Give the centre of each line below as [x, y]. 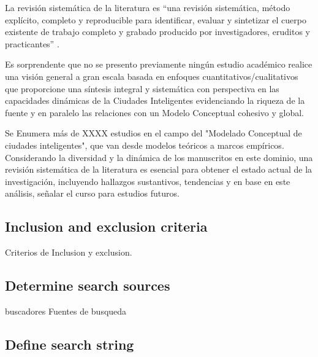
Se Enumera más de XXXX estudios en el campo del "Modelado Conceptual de [153, 133]
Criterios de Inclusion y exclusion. [69, 252]
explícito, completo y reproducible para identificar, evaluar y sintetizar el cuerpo [156, 19]
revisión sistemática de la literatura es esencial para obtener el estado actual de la [159, 169]
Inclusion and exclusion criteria [106, 226]
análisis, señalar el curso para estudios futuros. [92, 193]
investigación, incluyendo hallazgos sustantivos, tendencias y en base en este [148, 181]
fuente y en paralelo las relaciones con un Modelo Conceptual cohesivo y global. [154, 112]
